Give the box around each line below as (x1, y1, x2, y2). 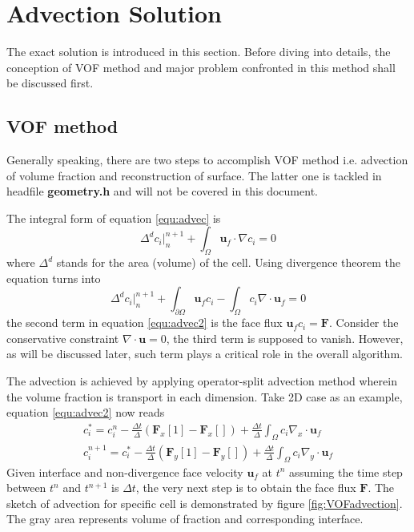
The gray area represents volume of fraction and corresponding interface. (6, 510, 364, 527)
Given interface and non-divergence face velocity (6, 463, 243, 480)
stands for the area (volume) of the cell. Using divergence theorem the (56, 254, 401, 271)
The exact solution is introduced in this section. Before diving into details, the (6, 43, 391, 60)
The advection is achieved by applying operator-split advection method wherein (6, 373, 397, 389)
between (6, 479, 46, 496)
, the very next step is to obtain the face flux (135, 479, 356, 496)
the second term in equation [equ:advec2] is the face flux (6, 314, 283, 331)
